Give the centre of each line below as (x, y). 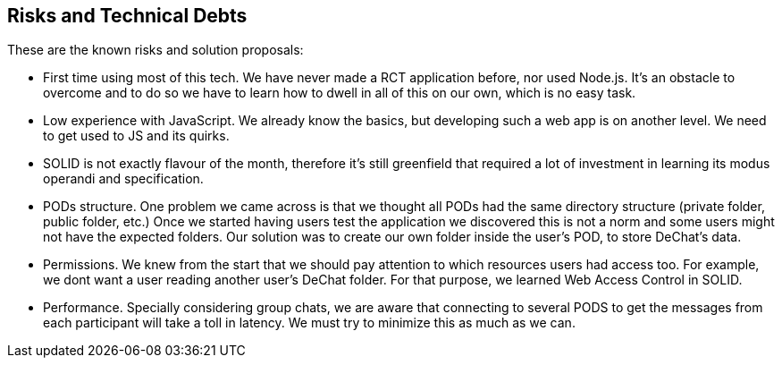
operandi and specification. (123, 179)
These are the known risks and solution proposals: (156, 50)
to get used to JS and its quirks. (136, 136)
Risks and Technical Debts (127, 16)
